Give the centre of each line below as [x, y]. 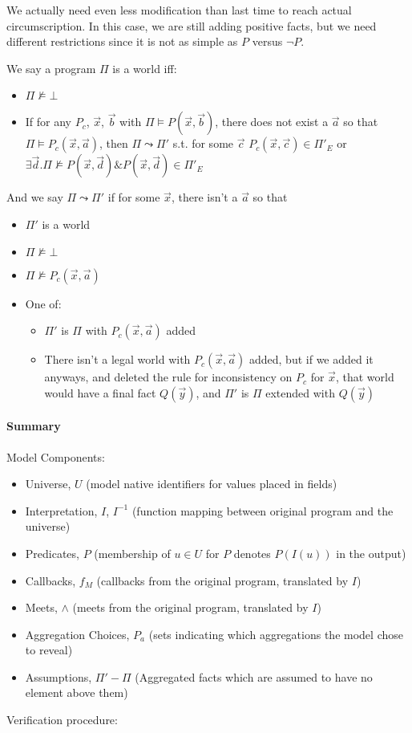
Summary [34, 426]
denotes [252, 553]
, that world [365, 377]
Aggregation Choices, [77, 634]
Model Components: [56, 456]
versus [267, 41]
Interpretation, [61, 510]
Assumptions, [59, 676]
